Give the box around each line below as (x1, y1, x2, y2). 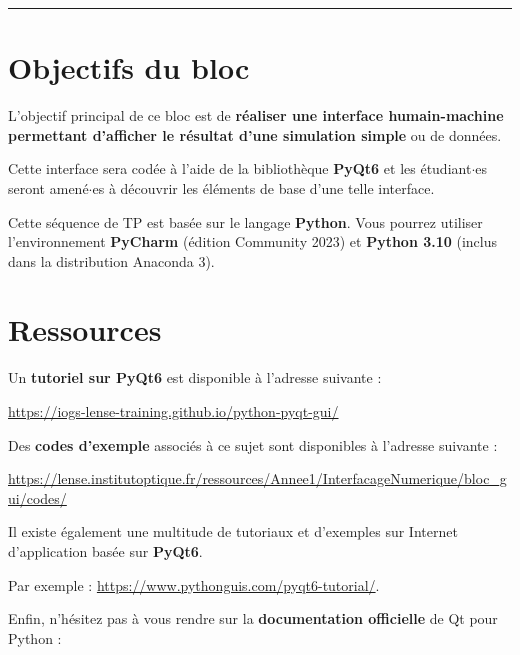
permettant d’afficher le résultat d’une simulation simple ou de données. (8, 124, 502, 145)
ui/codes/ (8, 487, 67, 508)
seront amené (8, 177, 89, 198)
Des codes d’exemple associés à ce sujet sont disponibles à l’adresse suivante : (8, 434, 498, 455)
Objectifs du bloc (8, 47, 250, 88)
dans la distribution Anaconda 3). (8, 250, 215, 271)
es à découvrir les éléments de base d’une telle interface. (92, 177, 435, 198)
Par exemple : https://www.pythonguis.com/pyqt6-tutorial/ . (8, 574, 380, 595)
